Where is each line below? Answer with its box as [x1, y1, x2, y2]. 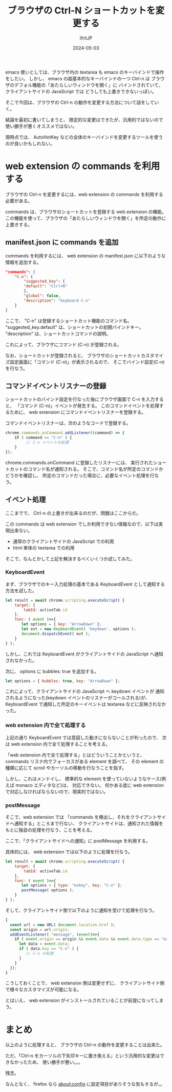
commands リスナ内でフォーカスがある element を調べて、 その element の [5, 758, 164, 764]
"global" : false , [24, 293, 60, 298]
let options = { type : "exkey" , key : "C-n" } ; [21, 883, 123, 888]
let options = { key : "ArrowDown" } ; [21, 622, 102, 627]
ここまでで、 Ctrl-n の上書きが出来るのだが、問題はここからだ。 [5, 510, 141, 516]
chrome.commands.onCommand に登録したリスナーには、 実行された [5, 459, 154, 466]
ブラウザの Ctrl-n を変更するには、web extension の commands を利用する [5, 191, 164, 197]
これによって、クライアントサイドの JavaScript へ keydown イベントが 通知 [5, 688, 165, 695]
